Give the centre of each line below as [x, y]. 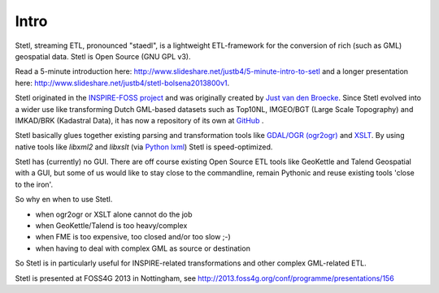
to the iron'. [34, 184]
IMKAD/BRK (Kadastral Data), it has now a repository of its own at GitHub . [139, 120]
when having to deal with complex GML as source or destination [143, 248]
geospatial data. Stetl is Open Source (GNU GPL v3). [103, 56]
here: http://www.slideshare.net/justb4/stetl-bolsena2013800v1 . [122, 83]
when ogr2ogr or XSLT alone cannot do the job [114, 214]
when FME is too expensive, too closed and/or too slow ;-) [133, 237]
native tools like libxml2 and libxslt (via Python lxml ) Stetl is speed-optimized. [144, 147]
